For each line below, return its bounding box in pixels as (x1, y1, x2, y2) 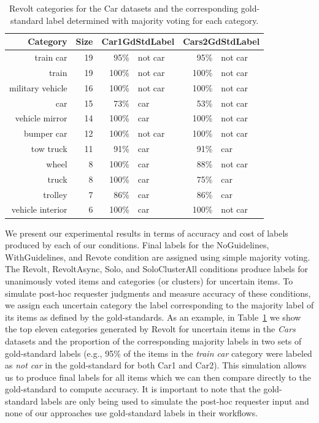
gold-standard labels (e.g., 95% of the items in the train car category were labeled (5, 346, 312, 359)
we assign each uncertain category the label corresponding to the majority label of (5, 299, 314, 311)
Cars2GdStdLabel (183, 35, 260, 48)
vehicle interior (11, 203, 67, 216)
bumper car (24, 127, 67, 140)
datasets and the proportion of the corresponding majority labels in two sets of (5, 334, 302, 347)
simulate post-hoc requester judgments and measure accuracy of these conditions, (5, 286, 311, 299)
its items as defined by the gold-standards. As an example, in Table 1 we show (5, 310, 301, 323)
